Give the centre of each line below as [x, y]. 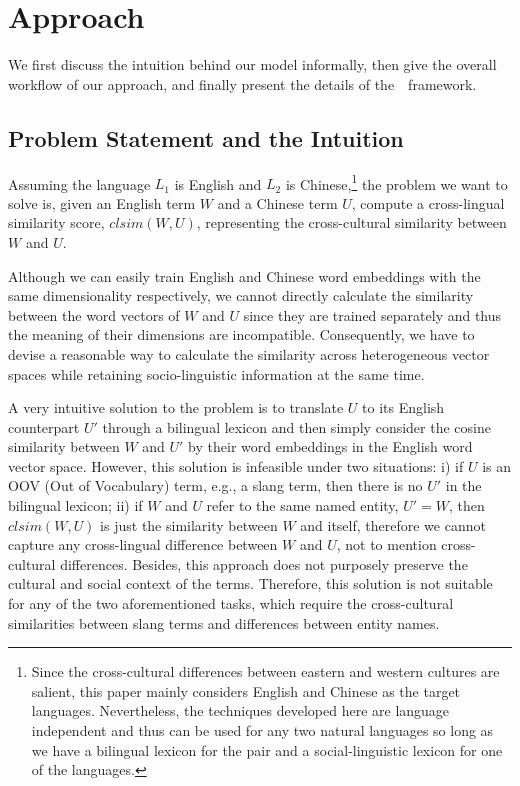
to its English [403, 407]
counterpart [44, 426]
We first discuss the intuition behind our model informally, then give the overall [252, 64]
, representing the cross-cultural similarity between [351, 222]
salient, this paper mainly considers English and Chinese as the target [246, 690]
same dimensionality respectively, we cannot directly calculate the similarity [241, 295]
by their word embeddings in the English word [330, 446]
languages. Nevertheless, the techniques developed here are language [240, 710]
